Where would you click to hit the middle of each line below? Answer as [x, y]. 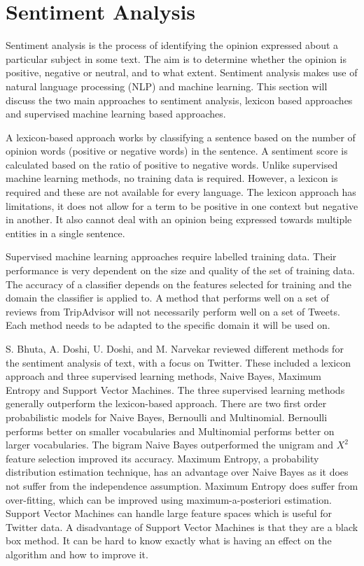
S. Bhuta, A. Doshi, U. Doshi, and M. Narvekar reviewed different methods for [175, 348]
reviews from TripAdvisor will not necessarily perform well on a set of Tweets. [173, 311]
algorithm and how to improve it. [77, 554]
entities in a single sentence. [65, 233]
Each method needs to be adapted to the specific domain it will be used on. [168, 325]
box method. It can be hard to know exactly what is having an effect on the [169, 540]
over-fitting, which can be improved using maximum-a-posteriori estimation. [169, 499]
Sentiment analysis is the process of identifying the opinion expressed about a [172, 45]
